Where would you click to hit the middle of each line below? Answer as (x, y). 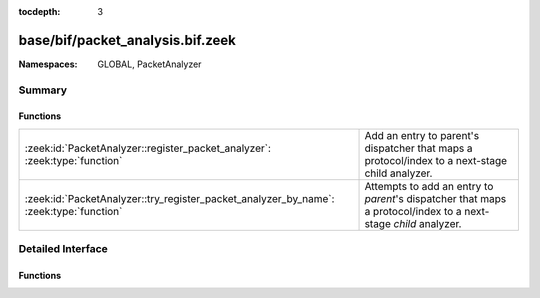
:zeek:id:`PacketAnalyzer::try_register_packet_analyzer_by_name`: (179, 198)
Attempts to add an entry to (429, 186)
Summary (43, 90)
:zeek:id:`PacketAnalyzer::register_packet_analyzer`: (148, 148)
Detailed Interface (63, 249)
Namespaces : (48, 64)
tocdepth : (39, 11)
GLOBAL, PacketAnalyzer (149, 64)
